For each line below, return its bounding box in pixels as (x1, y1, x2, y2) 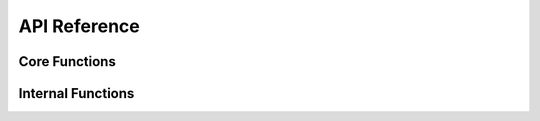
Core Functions (18, 53, 117, 70)
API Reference (18, 15, 140, 37)
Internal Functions (18, 85, 135, 102)
